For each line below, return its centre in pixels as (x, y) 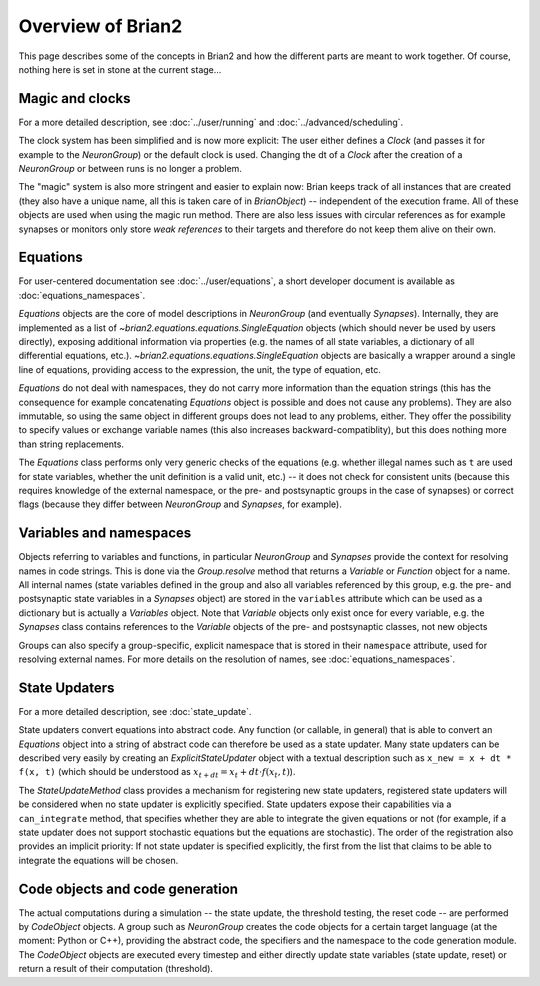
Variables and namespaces (105, 533)
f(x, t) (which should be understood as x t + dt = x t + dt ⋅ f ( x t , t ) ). (157, 773)
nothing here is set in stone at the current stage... (120, 69)
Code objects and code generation (128, 888)
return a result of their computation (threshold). (116, 969)
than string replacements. (71, 444)
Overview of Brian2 (100, 26)
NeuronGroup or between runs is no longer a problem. (130, 169)
